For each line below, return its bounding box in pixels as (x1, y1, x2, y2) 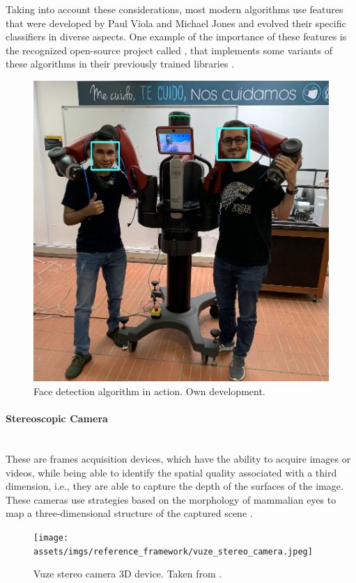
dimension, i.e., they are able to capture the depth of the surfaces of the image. (6, 479, 343, 493)
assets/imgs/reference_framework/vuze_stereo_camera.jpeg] (33, 546, 313, 557)
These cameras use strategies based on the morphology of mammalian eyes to (6, 492, 336, 506)
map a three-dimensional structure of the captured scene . (6, 506, 253, 520)
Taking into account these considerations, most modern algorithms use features (6, 2, 343, 16)
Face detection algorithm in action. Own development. (33, 384, 265, 399)
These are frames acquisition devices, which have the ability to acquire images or (6, 452, 351, 466)
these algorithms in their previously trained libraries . (6, 56, 235, 71)
